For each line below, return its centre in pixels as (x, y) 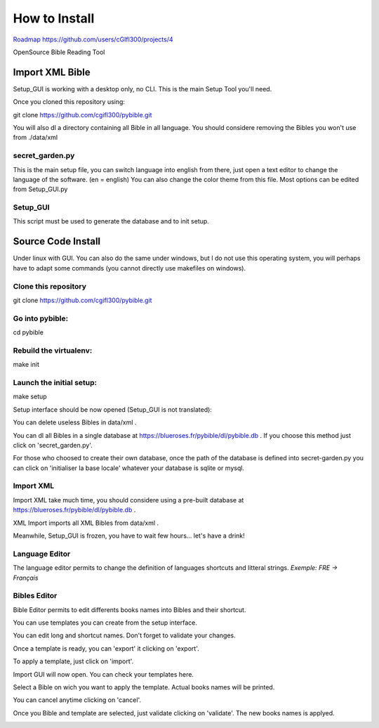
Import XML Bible (52, 72)
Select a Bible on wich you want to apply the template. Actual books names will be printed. (144, 687)
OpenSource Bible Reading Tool (59, 52)
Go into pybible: (41, 318)
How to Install (54, 18)
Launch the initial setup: (55, 382)
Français (26, 578)
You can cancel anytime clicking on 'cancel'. (77, 700)
